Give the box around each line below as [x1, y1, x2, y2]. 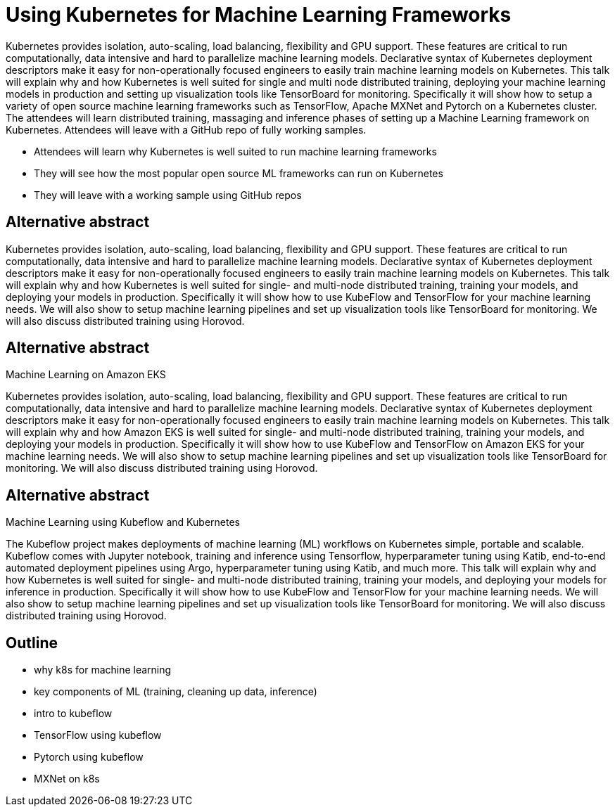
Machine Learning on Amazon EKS [6, 368, 166, 381]
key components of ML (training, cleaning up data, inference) [34, 685, 317, 698]
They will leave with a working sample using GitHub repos [34, 188, 302, 201]
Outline [6, 633, 58, 652]
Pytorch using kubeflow [34, 751, 144, 763]
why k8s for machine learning [34, 664, 172, 676]
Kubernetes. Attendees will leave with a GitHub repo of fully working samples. [6, 123, 367, 136]
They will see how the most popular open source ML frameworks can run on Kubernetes [34, 167, 443, 179]
